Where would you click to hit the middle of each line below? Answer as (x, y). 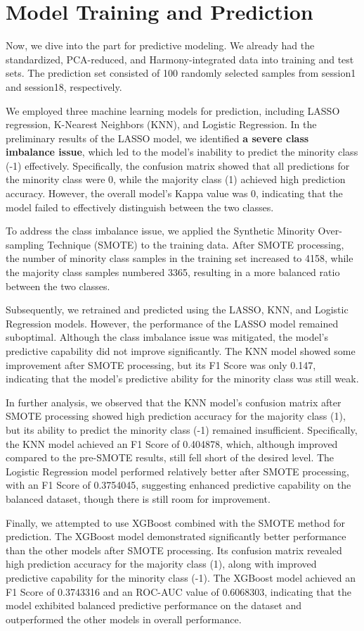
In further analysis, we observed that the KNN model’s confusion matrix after (174, 402)
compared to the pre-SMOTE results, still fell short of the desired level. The (170, 457)
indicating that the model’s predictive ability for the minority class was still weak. (182, 379)
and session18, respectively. (64, 86)
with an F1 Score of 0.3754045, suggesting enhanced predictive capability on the (178, 485)
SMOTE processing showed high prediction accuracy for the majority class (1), (176, 416)
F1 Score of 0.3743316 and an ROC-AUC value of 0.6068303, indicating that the (178, 591)
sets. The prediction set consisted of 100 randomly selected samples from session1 (181, 73)
